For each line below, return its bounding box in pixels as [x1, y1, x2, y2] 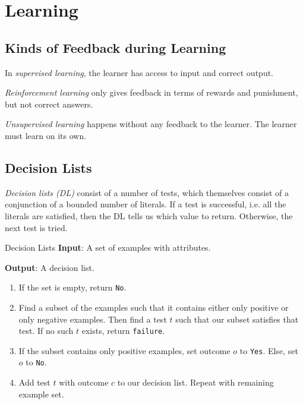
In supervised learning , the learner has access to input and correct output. [5, 66, 274, 78]
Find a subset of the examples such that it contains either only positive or [18, 301, 289, 313]
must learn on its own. [5, 129, 87, 141]
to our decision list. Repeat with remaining [117, 376, 274, 389]
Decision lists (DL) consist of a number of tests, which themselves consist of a [5, 186, 289, 198]
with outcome [59, 376, 109, 389]
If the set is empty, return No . [18, 281, 127, 293]
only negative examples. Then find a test [18, 313, 167, 325]
